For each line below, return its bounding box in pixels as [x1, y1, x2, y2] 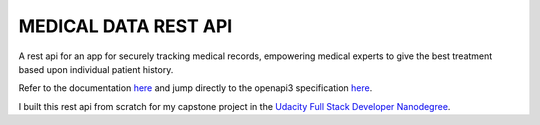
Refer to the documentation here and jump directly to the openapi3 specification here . [18, 82, 373, 94]
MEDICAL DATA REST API [18, 15, 233, 37]
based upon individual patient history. [18, 63, 174, 75]
